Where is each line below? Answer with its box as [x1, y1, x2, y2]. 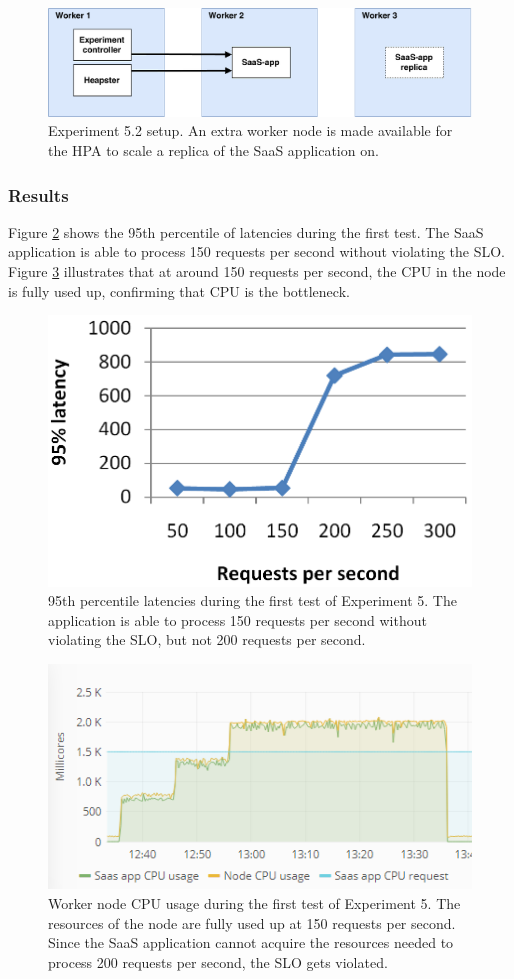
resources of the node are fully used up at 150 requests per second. [48, 912, 456, 933]
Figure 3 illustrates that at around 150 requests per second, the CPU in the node [8, 261, 506, 282]
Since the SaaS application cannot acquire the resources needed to [48, 932, 454, 953]
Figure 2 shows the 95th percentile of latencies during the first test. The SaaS [8, 221, 484, 242]
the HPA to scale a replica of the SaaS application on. [48, 140, 379, 161]
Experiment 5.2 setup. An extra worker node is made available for [48, 120, 453, 141]
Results [8, 182, 69, 207]
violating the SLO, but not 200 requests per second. [48, 629, 366, 650]
